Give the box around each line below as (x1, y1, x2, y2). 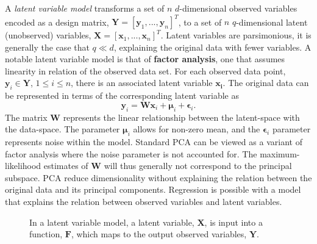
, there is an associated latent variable (71, 76, 213, 89)
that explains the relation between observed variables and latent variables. (5, 195, 282, 208)
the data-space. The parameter (5, 123, 120, 135)
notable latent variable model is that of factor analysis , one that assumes (5, 52, 285, 65)
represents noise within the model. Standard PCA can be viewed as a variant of (5, 135, 302, 148)
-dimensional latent (236, 15, 308, 28)
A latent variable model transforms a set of (5, 2, 165, 14)
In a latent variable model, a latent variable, (29, 215, 194, 228)
